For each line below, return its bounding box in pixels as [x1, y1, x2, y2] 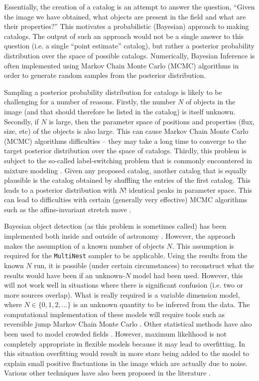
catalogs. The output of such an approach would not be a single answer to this [4, 30, 244, 41]
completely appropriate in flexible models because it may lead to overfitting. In [4, 338, 246, 349]
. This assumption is [172, 240, 234, 251]
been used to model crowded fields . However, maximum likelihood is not [4, 329, 227, 339]
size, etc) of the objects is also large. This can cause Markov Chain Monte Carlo [4, 126, 249, 136]
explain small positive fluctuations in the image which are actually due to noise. [4, 358, 248, 368]
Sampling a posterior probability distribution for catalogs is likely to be [4, 86, 222, 97]
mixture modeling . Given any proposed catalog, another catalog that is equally [4, 165, 247, 175]
